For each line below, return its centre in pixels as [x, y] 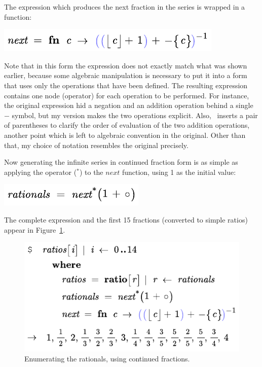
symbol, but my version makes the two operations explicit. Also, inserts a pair [135, 115]
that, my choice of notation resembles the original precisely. [96, 145]
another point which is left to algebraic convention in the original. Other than [125, 135]
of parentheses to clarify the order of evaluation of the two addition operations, [127, 125]
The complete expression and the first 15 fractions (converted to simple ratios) [126, 219]
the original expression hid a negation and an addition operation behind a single [129, 105]
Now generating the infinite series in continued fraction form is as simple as [121, 162]
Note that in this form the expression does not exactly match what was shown [126, 65]
